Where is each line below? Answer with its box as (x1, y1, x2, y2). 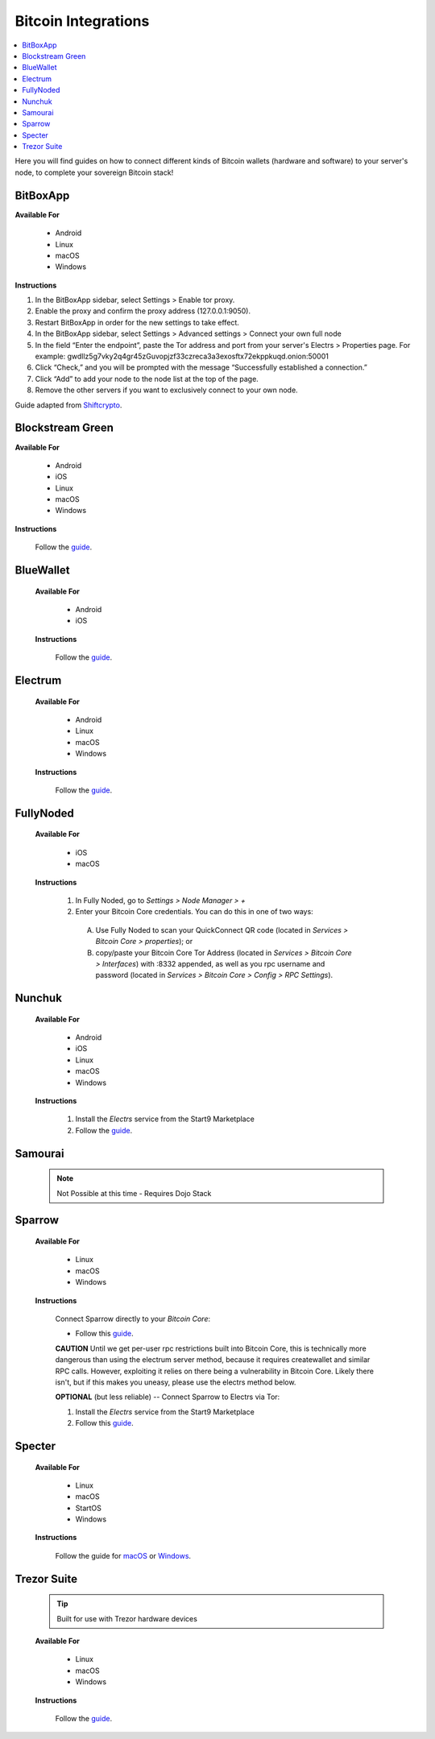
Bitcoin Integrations (14, 12, 150, 30)
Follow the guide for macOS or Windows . (55, 1551, 192, 1560)
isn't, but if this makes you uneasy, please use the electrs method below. (55, 1377, 296, 1387)
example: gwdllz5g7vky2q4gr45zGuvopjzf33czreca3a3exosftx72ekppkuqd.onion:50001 (35, 351, 329, 362)
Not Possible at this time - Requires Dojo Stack (56, 1188, 212, 1198)
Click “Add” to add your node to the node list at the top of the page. (35, 374, 259, 383)
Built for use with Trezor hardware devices (56, 1613, 197, 1623)
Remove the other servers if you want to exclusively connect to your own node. (35, 385, 298, 395)
